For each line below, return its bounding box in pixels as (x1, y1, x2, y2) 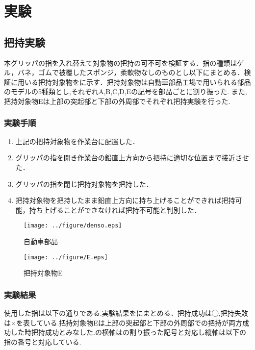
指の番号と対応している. (4, 336, 81, 347)
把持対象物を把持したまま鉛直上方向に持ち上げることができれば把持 (15, 195, 235, 205)
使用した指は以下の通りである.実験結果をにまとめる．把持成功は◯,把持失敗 (4, 308, 248, 318)
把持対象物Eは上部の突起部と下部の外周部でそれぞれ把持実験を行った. (4, 96, 230, 106)
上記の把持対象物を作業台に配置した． (15, 136, 139, 146)
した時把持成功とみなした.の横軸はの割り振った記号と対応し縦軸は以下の (10, 327, 246, 337)
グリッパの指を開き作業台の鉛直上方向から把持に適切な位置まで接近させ (15, 152, 249, 163)
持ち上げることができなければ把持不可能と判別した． (29, 204, 201, 215)
